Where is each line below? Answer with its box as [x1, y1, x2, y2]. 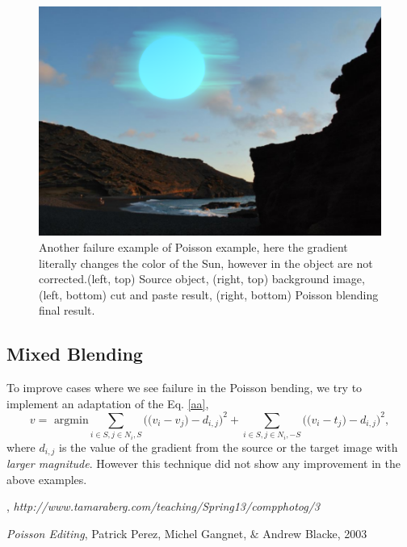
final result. [39, 302, 95, 319]
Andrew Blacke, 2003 [262, 525, 367, 542]
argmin [53, 414, 89, 426]
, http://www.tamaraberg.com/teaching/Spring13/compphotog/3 [6, 498, 320, 515]
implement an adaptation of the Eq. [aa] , [6, 395, 209, 411]
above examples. [6, 470, 87, 487]
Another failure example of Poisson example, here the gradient [39, 239, 348, 256]
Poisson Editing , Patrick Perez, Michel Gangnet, [6, 525, 247, 542]
